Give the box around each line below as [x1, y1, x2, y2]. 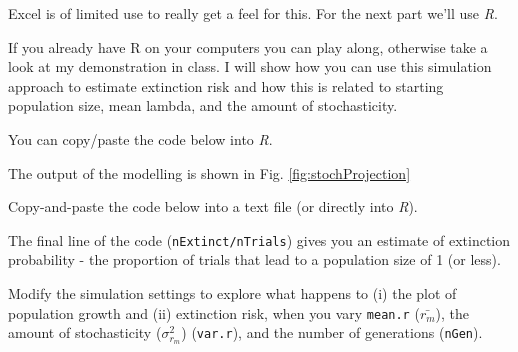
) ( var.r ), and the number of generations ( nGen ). [181, 322, 483, 343]
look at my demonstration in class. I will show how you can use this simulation [8, 56, 492, 77]
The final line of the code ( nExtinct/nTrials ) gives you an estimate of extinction [8, 229, 511, 250]
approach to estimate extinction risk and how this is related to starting [8, 75, 444, 96]
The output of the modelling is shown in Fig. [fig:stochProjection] [8, 162, 411, 183]
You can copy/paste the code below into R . [8, 128, 273, 149]
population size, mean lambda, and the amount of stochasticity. [8, 95, 398, 116]
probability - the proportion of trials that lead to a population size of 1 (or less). [8, 249, 501, 270]
